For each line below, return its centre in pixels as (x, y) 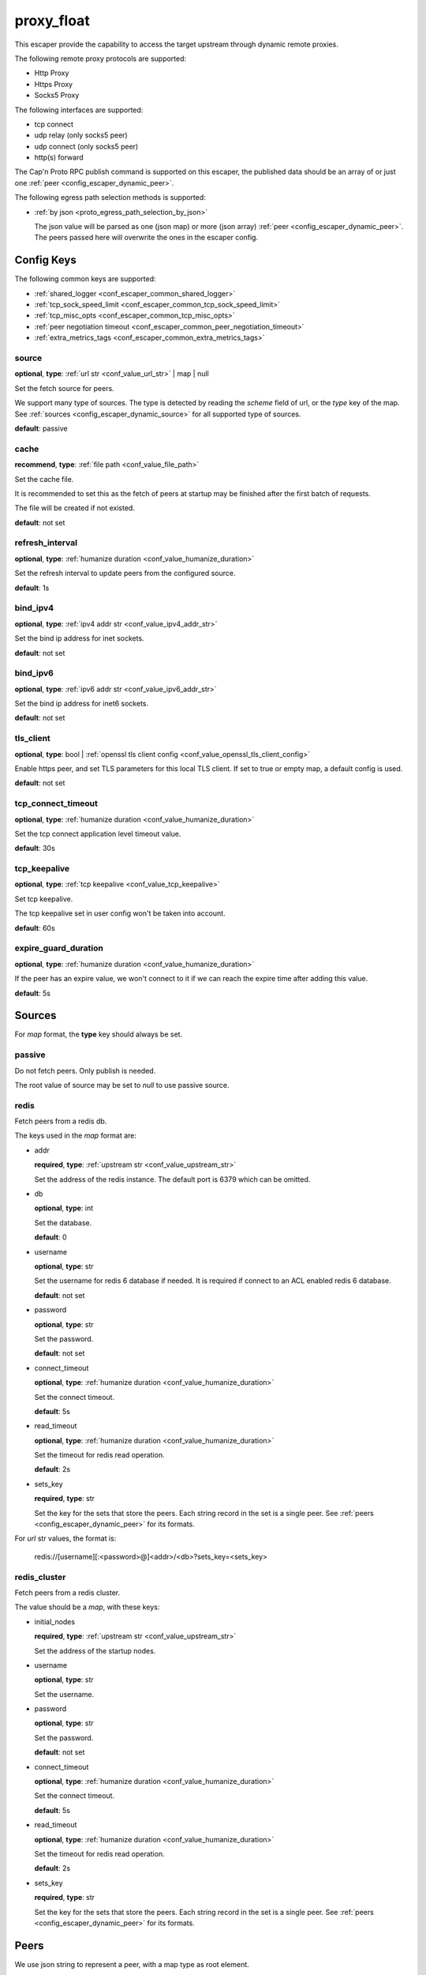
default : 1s (32, 588)
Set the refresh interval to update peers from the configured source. (125, 574)
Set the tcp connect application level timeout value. (98, 833)
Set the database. (63, 1223)
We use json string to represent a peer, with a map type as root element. (132, 1964)
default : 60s (35, 927)
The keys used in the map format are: (76, 1136)
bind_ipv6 (34, 673)
